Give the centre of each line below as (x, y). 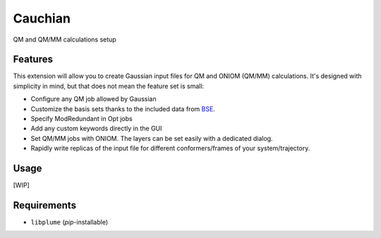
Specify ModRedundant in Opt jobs (82, 119)
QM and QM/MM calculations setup (65, 39)
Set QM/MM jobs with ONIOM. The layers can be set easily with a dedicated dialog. (152, 138)
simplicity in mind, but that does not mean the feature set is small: (109, 86)
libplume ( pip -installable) (69, 222)
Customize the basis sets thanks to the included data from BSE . (123, 108)
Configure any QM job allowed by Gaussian (93, 99)
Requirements (45, 205)
